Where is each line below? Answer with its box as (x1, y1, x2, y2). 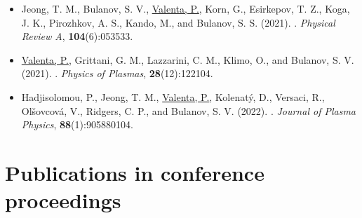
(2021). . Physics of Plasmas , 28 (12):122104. (21, 66, 213, 81)
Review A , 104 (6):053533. (21, 29, 133, 43)
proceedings (5, 186, 121, 214)
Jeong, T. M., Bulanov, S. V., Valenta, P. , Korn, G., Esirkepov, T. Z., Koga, (21, 1, 350, 15)
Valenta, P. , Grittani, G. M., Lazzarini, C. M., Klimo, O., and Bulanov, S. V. (21, 52, 354, 67)
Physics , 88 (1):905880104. (21, 117, 133, 132)
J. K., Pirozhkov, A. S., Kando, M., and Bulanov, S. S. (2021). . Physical (21, 15, 335, 29)
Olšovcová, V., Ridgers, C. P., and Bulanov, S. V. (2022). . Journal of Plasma (21, 103, 356, 118)
